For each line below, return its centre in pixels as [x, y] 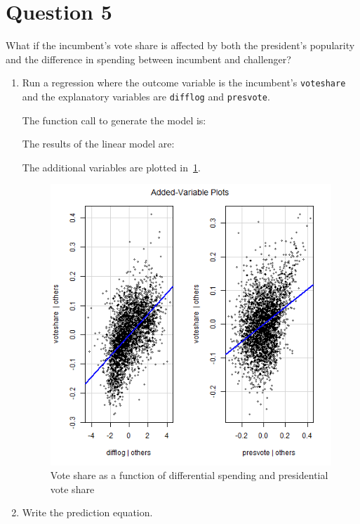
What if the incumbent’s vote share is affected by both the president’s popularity [180, 45]
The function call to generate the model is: [114, 120]
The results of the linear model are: [98, 144]
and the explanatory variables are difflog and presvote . [146, 96]
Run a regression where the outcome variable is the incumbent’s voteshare [184, 83]
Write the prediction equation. [87, 512]
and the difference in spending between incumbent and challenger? [148, 59]
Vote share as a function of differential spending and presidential [189, 475]
